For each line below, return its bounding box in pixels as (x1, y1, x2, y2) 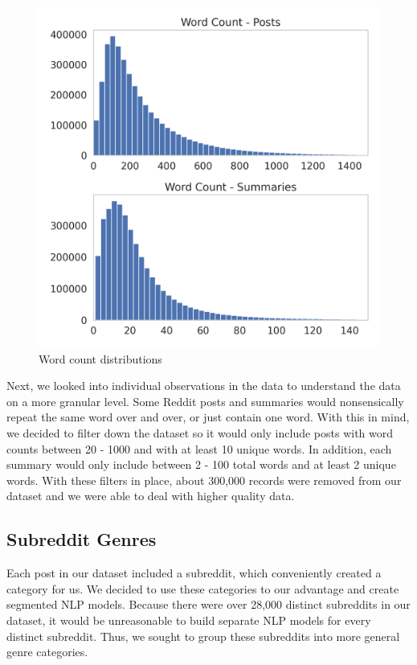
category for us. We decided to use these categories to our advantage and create (6, 580, 399, 597)
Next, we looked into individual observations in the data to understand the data (6, 377, 401, 394)
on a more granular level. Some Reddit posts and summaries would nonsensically (6, 392, 404, 409)
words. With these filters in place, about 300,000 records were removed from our (6, 471, 402, 488)
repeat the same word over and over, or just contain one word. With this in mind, (6, 408, 410, 425)
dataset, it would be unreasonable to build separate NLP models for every (6, 611, 371, 628)
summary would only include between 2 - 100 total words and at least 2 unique (6, 456, 396, 473)
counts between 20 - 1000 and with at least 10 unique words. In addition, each (6, 440, 392, 457)
